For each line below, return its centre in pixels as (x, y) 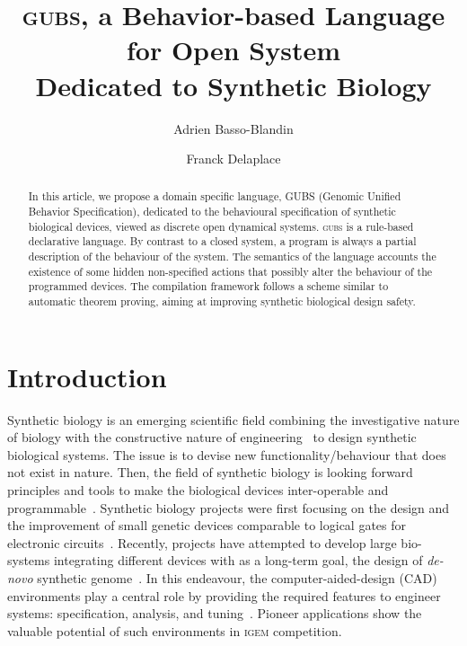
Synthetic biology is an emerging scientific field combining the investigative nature (233, 419)
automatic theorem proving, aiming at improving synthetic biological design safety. (222, 301)
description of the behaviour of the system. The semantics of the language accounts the (232, 257)
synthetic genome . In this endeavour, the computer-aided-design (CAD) (237, 578)
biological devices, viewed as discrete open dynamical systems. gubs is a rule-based (221, 226)
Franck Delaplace (233, 159)
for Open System (233, 50)
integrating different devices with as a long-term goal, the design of (238, 560)
